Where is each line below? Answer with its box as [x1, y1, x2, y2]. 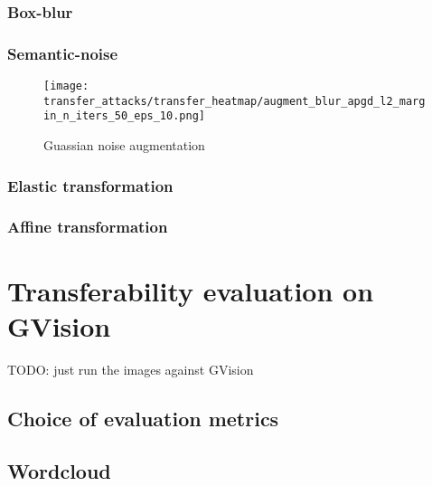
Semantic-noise [7, 42, 118, 64]
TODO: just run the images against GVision [7, 359, 254, 378]
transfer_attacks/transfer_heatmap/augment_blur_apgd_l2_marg [43, 94, 426, 108]
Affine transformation [7, 215, 168, 238]
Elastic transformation [7, 174, 174, 196]
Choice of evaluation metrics [7, 404, 279, 432]
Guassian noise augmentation [43, 136, 205, 155]
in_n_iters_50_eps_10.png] [43, 110, 205, 123]
